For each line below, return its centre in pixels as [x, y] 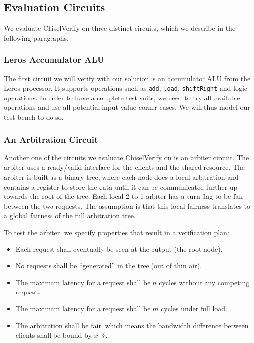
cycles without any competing [204, 282]
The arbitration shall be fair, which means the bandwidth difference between [132, 325]
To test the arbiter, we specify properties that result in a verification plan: [117, 232]
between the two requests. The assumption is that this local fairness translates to [127, 206]
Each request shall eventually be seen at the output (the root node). [119, 249]
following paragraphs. [36, 37]
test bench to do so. [34, 117]
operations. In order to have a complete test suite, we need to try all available [122, 97]
